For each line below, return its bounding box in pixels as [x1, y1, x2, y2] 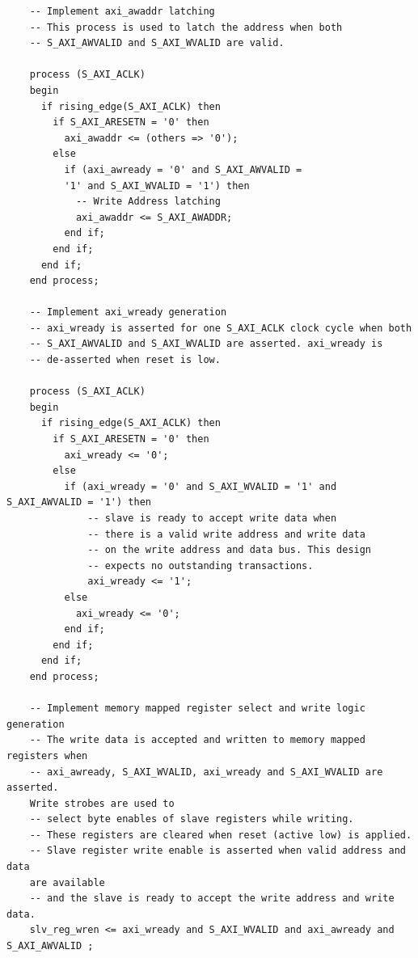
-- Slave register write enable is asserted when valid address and [29, 845, 406, 857]
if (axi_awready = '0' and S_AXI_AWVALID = [64, 163, 302, 175]
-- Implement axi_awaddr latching [29, 6, 215, 17]
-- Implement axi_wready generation [29, 306, 227, 319]
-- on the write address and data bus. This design [87, 544, 372, 556]
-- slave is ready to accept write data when [87, 513, 337, 524]
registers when [6, 749, 88, 762]
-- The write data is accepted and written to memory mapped [29, 734, 365, 746]
